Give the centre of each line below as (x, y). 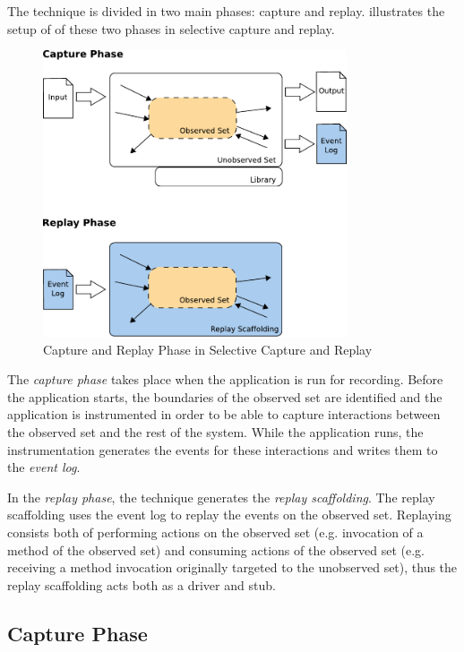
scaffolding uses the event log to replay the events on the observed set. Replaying (229, 515)
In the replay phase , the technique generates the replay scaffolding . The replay (221, 497)
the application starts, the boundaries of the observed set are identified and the (225, 396)
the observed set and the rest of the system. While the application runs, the (215, 432)
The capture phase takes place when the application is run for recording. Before (225, 379)
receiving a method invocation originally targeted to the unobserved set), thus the (232, 567)
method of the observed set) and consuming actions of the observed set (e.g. (216, 549)
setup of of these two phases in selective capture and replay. (171, 28)
